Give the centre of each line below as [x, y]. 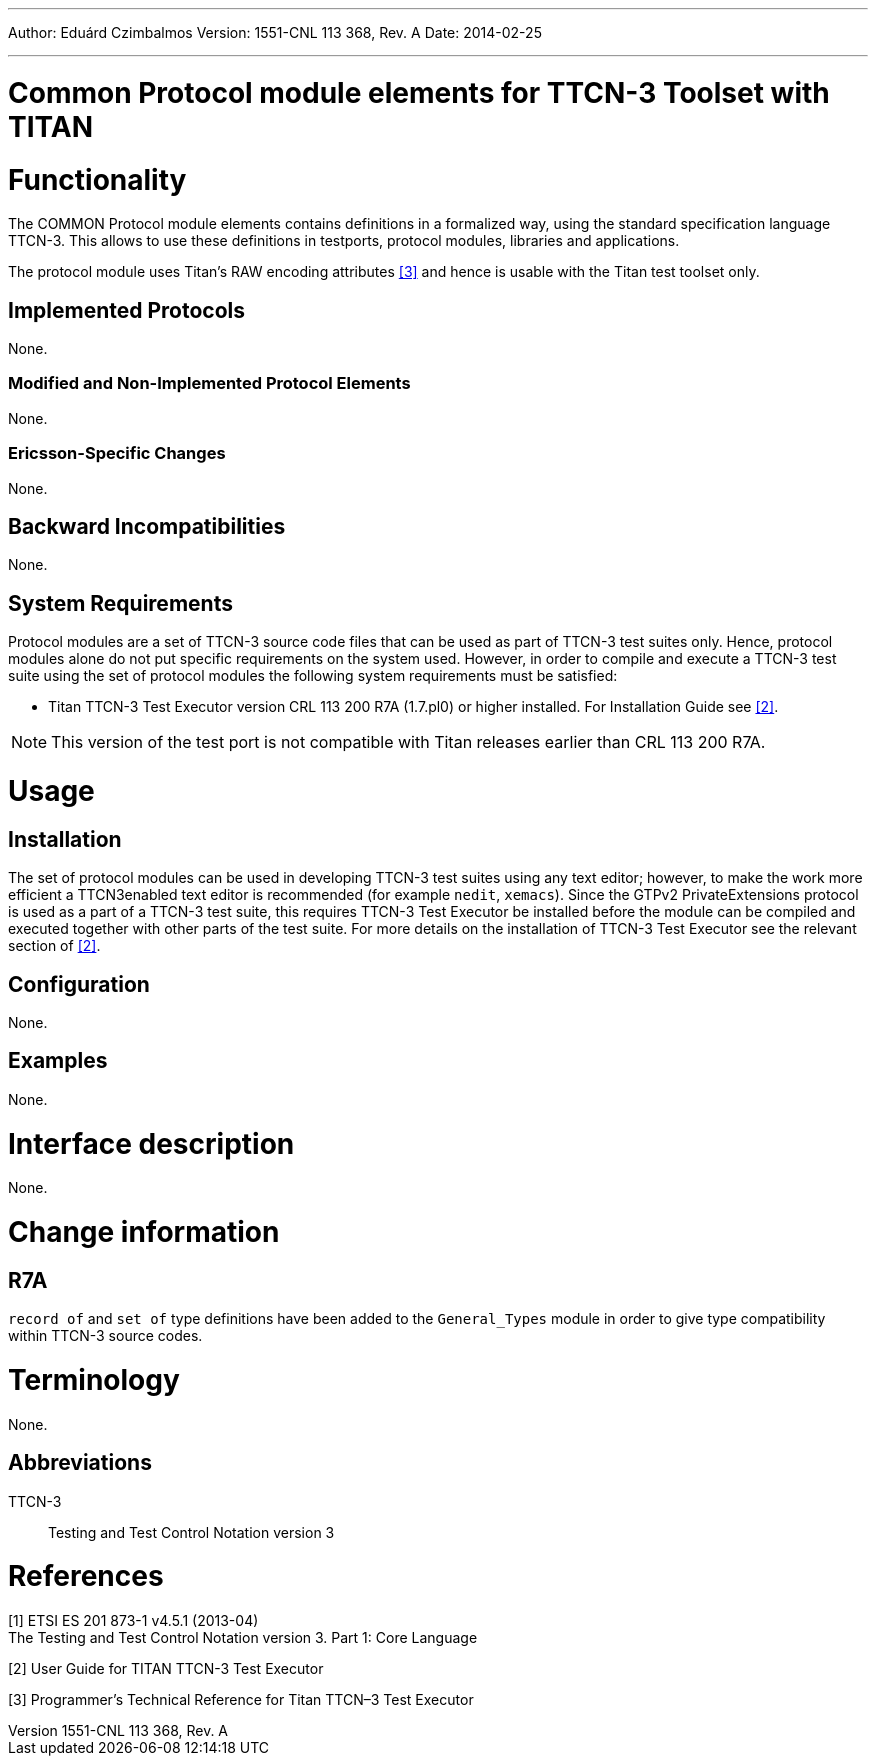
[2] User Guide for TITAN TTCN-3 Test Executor [166, 1669]
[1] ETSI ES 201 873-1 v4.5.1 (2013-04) [133, 1621]
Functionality [97, 179]
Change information [144, 1232]
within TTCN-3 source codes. [105, 1336]
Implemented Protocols [127, 310]
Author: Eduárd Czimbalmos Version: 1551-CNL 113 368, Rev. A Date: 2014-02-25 [275, 32]
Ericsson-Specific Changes [117, 453]
